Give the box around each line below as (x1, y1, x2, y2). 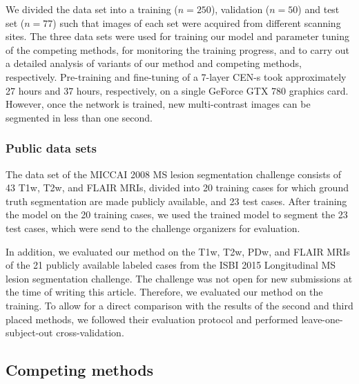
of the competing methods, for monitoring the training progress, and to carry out (6, 42, 349, 57)
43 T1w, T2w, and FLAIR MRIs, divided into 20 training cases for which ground (6, 180, 349, 195)
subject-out (6, 325, 53, 340)
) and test (298, 2, 340, 16)
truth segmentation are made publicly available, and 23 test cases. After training (6, 193, 347, 208)
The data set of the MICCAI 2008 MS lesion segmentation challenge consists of (6, 166, 342, 181)
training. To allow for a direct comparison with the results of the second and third (6, 298, 353, 312)
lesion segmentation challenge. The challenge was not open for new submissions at (6, 271, 353, 285)
